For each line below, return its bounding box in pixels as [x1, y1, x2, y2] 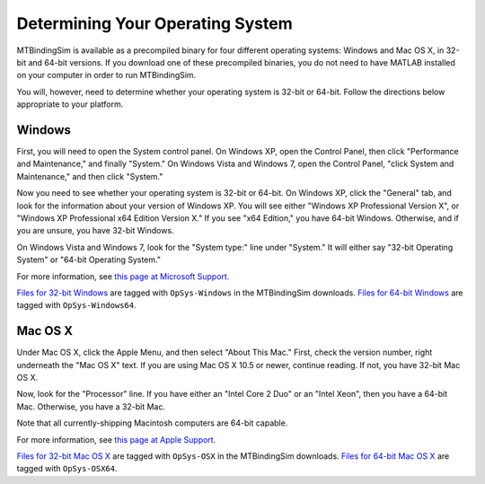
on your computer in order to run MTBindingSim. [16, 70, 197, 81]
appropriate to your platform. [16, 99, 124, 110]
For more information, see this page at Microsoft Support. [16, 270, 230, 282]
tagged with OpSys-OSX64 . [16, 463, 118, 474]
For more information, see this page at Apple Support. [16, 434, 216, 444]
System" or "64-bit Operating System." [16, 254, 162, 265]
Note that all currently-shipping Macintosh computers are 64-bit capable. [16, 418, 288, 428]
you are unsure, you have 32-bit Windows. [16, 225, 174, 236]
